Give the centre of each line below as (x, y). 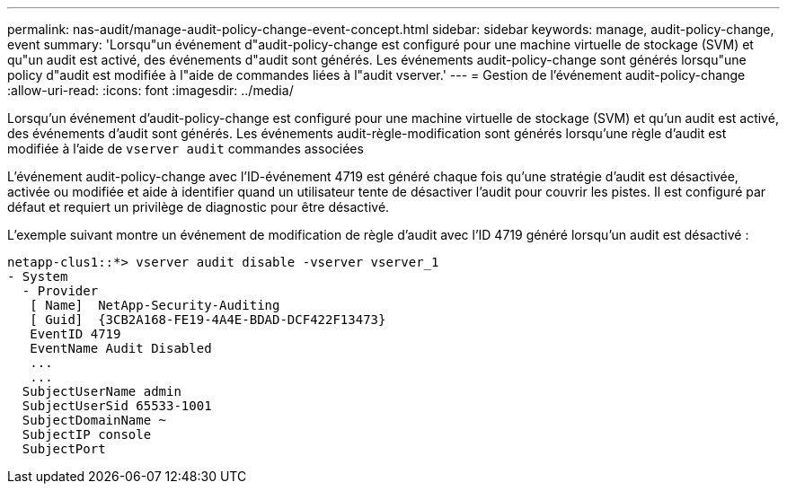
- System (38, 276)
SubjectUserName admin (102, 391)
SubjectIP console (87, 434)
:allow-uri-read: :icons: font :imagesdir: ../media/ (150, 90)
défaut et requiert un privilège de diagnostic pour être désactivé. (199, 207)
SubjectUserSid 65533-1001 (117, 406)
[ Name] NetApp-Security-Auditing (155, 305)
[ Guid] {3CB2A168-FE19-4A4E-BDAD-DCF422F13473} (208, 320)
